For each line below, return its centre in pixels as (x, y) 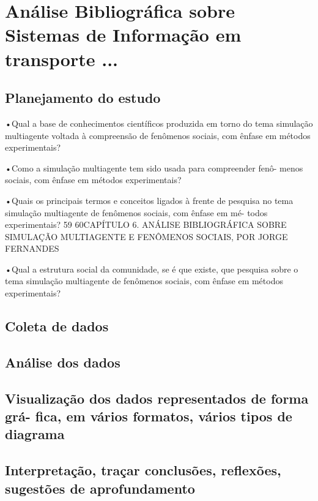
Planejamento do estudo (83, 98)
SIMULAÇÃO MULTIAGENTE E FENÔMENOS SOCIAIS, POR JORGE (146, 236)
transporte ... (61, 58)
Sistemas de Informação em (123, 35)
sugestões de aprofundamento (100, 488)
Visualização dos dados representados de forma (157, 398)
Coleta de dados (57, 326)
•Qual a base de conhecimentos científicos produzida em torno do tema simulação (159, 123)
